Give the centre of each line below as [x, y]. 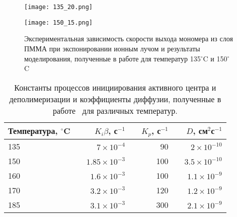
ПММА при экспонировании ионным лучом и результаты [112, 48]
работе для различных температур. [115, 110]
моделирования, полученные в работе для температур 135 [112, 58]
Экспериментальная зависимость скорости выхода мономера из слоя [129, 39]
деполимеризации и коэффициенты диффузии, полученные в [115, 99]
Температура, [33, 131]
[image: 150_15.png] [59, 22]
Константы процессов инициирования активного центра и [115, 87]
